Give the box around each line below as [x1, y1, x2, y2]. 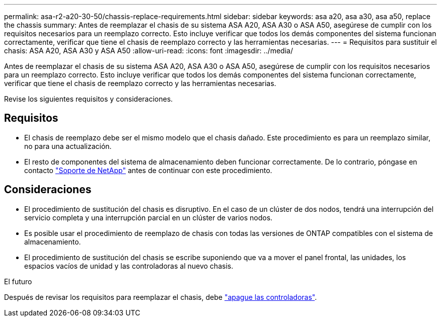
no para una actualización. [24, 141, 112, 150]
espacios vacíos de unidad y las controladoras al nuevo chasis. [24, 261, 234, 270]
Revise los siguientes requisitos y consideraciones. [4, 95, 173, 103]
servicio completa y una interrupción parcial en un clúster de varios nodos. [24, 213, 273, 222]
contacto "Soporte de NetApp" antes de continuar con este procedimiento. [24, 166, 272, 175]
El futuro [4, 277, 32, 286]
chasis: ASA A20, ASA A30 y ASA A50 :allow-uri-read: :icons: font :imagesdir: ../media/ [4, 46, 293, 55]
